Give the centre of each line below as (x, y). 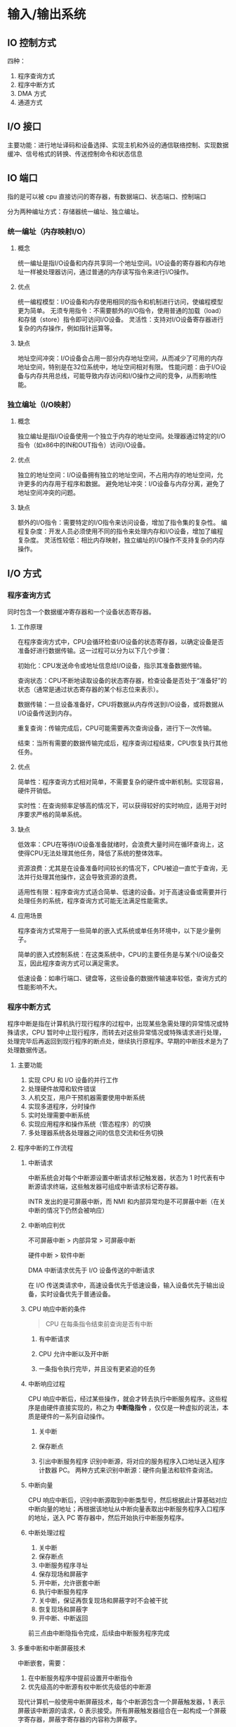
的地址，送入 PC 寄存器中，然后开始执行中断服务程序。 (108, 1518)
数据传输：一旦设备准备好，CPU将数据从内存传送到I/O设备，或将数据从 (120, 704)
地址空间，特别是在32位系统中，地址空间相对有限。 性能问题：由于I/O (119, 366)
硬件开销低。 (36, 791)
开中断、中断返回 (63, 1618)
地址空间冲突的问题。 (48, 493)
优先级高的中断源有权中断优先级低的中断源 (90, 1687)
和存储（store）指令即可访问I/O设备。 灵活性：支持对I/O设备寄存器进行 (120, 319)
